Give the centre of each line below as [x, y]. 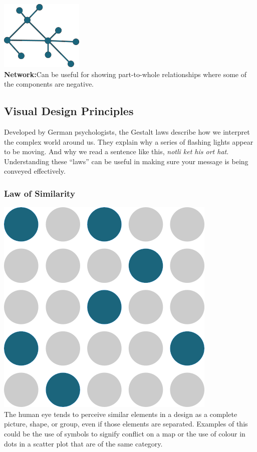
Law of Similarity [40, 193]
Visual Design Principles [69, 111]
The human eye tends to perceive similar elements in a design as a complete [121, 414]
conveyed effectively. [35, 171]
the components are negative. [49, 84]
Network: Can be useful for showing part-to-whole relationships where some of [125, 74]
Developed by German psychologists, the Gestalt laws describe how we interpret [127, 131]
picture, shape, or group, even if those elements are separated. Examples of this [126, 424]
